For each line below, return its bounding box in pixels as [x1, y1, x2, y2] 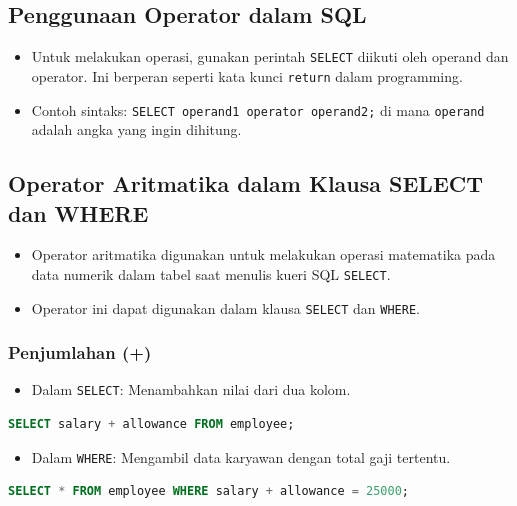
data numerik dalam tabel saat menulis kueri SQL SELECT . [31, 263, 391, 284]
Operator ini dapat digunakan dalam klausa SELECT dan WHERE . [31, 297, 420, 318]
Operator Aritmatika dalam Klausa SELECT [8, 168, 484, 199]
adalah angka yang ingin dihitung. [31, 119, 242, 140]
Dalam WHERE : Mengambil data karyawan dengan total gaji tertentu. [31, 446, 451, 467]
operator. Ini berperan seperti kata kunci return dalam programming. [31, 65, 463, 86]
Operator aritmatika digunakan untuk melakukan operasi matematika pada [31, 244, 496, 265]
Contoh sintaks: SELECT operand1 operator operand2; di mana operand [31, 99, 485, 120]
